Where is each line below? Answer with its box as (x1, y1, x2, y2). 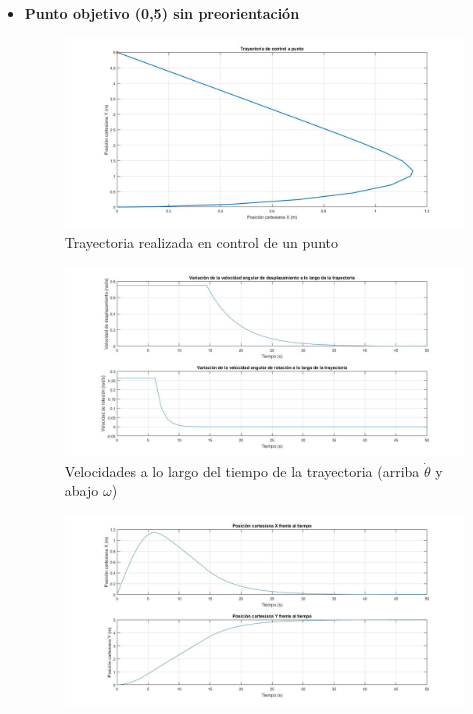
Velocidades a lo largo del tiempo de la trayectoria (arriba (64, 460, 420, 481)
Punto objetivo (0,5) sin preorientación (24, 3, 300, 23)
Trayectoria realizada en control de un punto (64, 231, 338, 252)
